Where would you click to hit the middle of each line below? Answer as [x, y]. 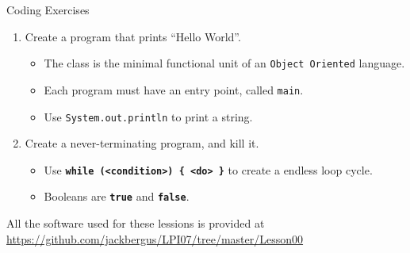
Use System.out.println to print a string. [148, 116]
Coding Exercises [48, 10]
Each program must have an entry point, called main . [174, 89]
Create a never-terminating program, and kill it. [142, 143]
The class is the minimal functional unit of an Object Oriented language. [224, 63]
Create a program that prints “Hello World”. [133, 36]
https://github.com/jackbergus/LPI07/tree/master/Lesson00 [155, 238]
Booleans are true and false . [117, 196]
